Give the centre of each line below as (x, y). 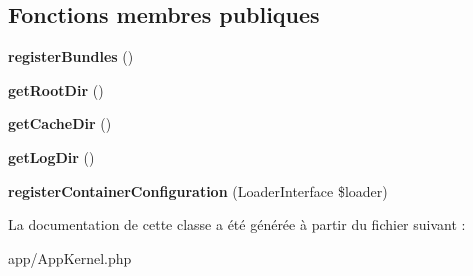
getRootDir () (56, 89)
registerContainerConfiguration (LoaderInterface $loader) (198, 190)
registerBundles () (71, 56)
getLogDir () (51, 156)
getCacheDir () (60, 123)
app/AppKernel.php (70, 257)
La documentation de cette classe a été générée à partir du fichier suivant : (237, 224)
